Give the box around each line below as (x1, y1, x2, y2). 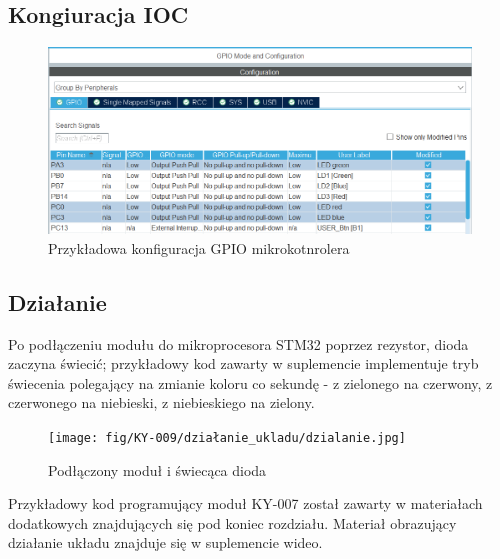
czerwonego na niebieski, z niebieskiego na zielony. (8, 392, 315, 413)
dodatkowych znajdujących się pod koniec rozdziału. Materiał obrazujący (8, 512, 457, 533)
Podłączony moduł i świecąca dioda (48, 459, 267, 480)
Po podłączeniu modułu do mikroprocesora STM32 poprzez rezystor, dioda (8, 333, 469, 354)
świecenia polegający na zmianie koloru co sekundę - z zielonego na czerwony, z (8, 372, 493, 393)
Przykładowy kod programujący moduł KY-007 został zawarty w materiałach (8, 493, 483, 514)
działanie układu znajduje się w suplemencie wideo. (8, 532, 323, 553)
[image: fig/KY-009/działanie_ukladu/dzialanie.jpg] (48, 430, 406, 445)
